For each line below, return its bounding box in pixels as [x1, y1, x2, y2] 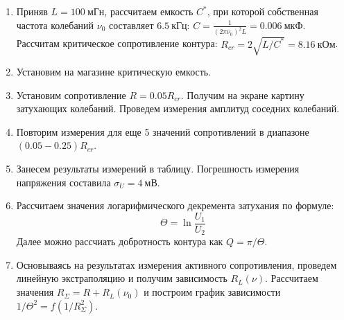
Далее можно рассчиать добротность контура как [16, 234, 223, 249]
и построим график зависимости [144, 285, 281, 299]
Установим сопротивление [16, 87, 126, 102]
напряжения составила [16, 175, 111, 189]
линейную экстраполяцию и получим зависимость [16, 271, 227, 285]
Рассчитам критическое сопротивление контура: [16, 36, 218, 51]
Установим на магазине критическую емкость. [16, 64, 212, 79]
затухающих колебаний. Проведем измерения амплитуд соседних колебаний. [16, 101, 340, 116]
